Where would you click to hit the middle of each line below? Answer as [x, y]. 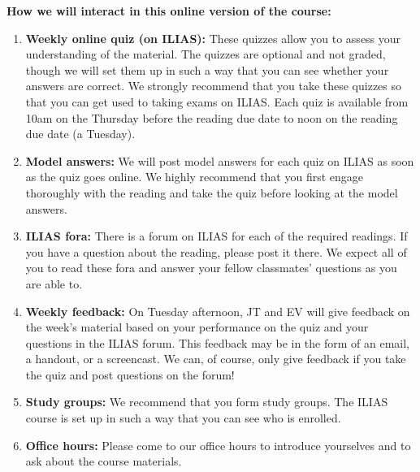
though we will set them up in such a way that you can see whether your [207, 69]
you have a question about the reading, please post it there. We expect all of [216, 251]
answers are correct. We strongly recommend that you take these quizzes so [214, 86]
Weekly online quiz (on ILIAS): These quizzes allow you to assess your [213, 38]
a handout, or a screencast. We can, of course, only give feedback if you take [216, 359]
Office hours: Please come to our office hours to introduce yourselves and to [218, 445]
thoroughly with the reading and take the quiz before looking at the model [212, 192]
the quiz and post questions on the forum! [130, 374]
